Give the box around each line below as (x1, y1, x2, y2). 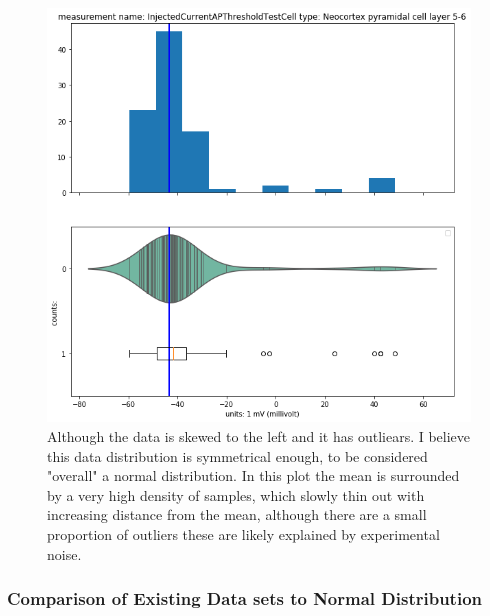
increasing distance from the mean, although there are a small (47, 504, 427, 525)
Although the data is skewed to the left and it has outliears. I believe (47, 425, 471, 446)
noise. (47, 543, 82, 564)
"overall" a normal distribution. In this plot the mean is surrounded (47, 465, 460, 486)
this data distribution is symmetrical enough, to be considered (47, 445, 428, 466)
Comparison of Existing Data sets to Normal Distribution (7, 586, 482, 611)
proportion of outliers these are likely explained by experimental (47, 523, 440, 544)
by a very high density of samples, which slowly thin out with (47, 484, 425, 505)
